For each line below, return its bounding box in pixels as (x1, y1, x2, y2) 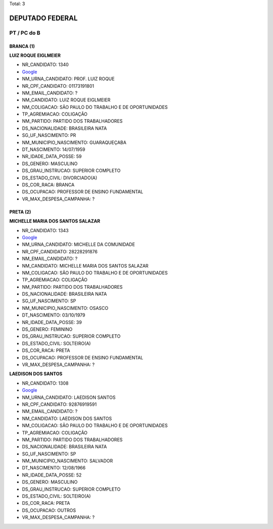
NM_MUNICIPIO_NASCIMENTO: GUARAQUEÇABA (22, 139, 126, 145)
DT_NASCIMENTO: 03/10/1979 (22, 312, 85, 318)
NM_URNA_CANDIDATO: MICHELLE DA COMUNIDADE (22, 241, 135, 247)
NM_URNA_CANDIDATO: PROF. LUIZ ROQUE (22, 76, 115, 82)
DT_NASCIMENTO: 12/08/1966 (22, 465, 86, 471)
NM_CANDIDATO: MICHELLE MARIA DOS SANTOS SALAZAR (22, 262, 149, 269)
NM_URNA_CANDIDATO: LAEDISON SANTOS (22, 394, 116, 400)
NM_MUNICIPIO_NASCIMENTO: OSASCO (22, 305, 109, 311)
